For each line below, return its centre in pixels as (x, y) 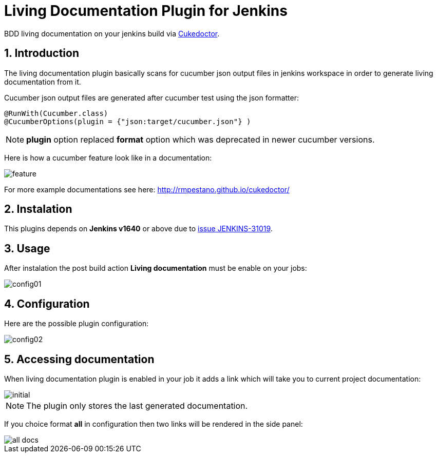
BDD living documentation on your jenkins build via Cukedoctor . (112, 33)
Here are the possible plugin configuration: (77, 324)
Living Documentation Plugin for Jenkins (146, 11)
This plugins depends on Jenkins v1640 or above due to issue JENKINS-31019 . (138, 229)
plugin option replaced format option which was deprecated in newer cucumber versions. (201, 139)
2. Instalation (38, 209)
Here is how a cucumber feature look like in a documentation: (108, 157)
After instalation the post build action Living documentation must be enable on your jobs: (156, 268)
